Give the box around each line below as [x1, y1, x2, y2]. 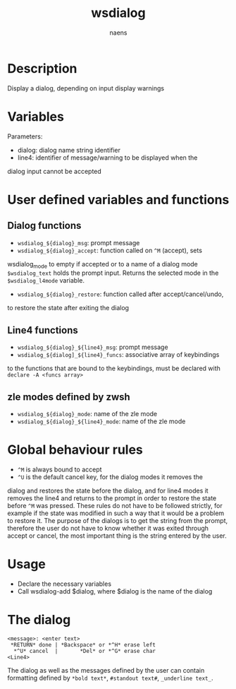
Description [7, 60, 77, 76]
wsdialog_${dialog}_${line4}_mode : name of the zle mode [17, 417, 186, 425]
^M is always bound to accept [17, 465, 102, 473]
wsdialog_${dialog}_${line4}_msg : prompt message [17, 343, 168, 351]
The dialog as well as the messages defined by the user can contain [7, 666, 205, 674]
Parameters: [7, 132, 43, 141]
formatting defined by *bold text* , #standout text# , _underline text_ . [7, 673, 213, 682]
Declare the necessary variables [17, 579, 111, 588]
